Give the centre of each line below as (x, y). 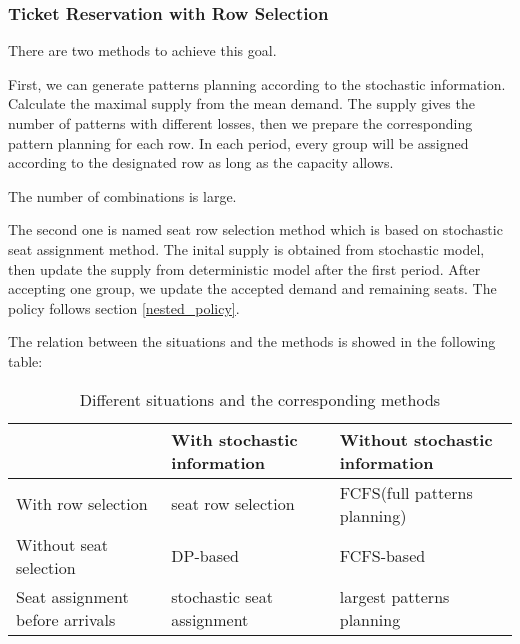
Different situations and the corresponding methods (260, 399)
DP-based (205, 556)
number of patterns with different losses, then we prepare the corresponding (240, 123)
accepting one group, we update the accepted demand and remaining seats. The (252, 288)
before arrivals (66, 619)
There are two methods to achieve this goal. (142, 50)
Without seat (62, 544)
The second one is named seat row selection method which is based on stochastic (255, 229)
